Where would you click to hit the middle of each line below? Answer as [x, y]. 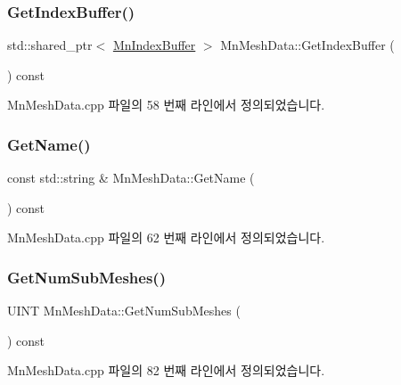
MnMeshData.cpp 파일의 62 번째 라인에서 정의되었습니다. [166, 238]
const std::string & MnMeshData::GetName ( [131, 178]
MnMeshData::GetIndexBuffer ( [307, 45]
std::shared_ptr [50, 45]
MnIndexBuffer [154, 45]
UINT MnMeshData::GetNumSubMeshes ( [124, 311]
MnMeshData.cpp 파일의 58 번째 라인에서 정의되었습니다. [166, 105]
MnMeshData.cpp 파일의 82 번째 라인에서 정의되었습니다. [166, 370]
